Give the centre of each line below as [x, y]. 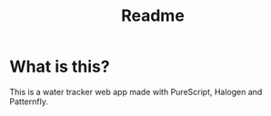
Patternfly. [29, 101]
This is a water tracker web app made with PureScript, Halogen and [136, 92]
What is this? [60, 67]
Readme [153, 16]
